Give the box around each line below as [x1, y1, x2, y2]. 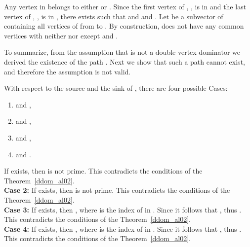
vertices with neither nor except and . [4, 30, 118, 40]
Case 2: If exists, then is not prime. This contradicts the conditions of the [4, 185, 230, 195]
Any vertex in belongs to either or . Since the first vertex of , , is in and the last [4, 1, 247, 11]
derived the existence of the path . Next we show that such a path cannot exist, [4, 56, 245, 67]
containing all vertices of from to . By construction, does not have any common [4, 21, 244, 31]
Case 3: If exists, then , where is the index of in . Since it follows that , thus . [4, 204, 242, 214]
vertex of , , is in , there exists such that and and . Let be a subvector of [4, 11, 223, 21]
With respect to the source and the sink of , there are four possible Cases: [4, 83, 228, 93]
